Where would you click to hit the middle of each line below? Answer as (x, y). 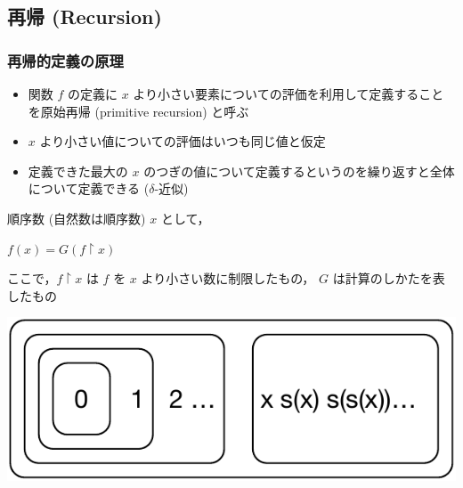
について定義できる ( (89, 188)
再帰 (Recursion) (85, 16)
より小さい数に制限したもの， (228, 278)
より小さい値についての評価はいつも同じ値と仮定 (183, 141)
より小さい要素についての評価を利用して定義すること (288, 94)
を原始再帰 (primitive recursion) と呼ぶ (138, 111)
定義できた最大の (78, 171)
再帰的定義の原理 (65, 60)
